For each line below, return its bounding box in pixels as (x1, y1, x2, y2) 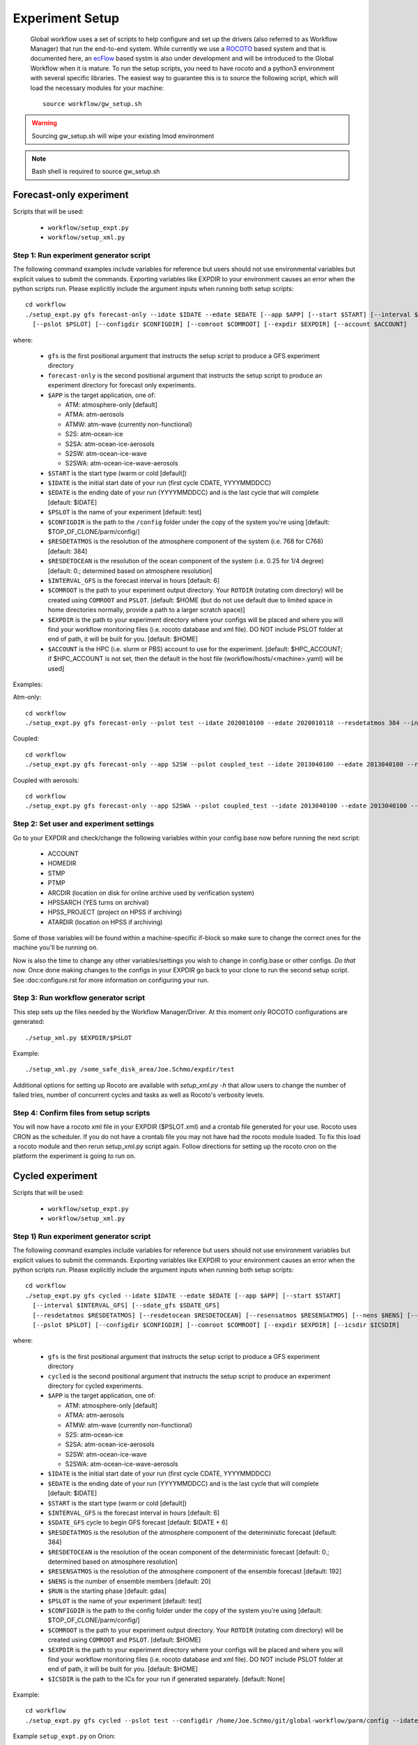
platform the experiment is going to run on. (13, 1152, 136, 1160)
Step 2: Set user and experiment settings (13, 819, 155, 829)
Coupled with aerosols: (13, 775, 79, 785)
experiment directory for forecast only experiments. (47, 381, 196, 389)
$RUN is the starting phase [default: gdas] (47, 1587, 167, 1595)
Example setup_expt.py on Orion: (13, 1732, 116, 1741)
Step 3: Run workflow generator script (13, 993, 146, 1003)
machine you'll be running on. (13, 943, 98, 952)
